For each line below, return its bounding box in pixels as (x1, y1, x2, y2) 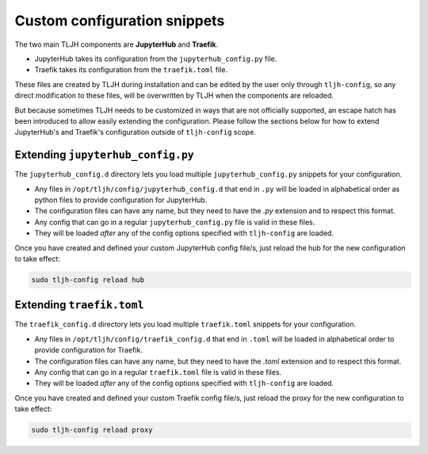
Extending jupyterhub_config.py (14, 148, 194, 162)
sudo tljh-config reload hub (31, 275, 145, 284)
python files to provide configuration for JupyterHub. (34, 195, 208, 204)
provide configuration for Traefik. (34, 345, 143, 355)
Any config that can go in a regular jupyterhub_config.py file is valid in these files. (34, 217, 315, 227)
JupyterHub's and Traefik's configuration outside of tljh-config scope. (14, 128, 257, 137)
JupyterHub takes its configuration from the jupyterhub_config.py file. (34, 54, 277, 63)
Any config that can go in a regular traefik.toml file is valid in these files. (34, 367, 282, 376)
